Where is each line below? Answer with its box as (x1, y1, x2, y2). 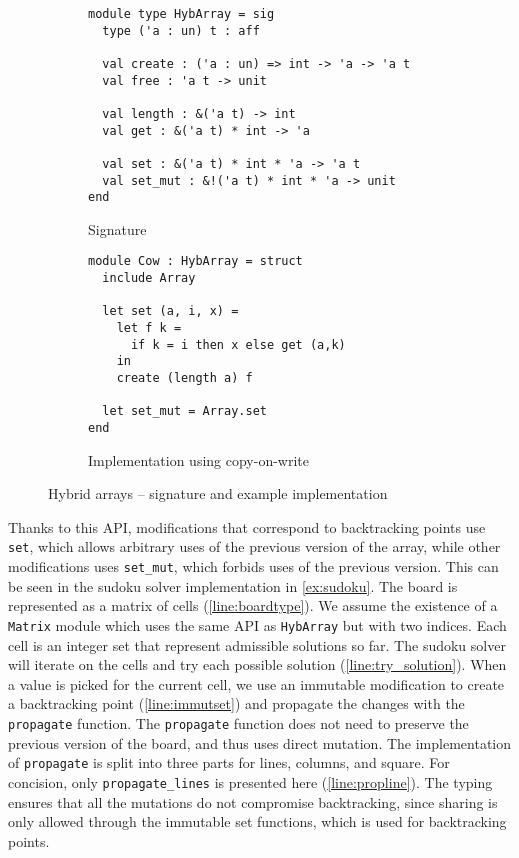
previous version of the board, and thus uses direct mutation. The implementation (8, 732, 512, 753)
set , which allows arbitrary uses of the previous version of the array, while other (8, 536, 501, 557)
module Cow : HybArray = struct (88, 254, 303, 269)
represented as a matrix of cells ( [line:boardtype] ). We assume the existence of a (8, 595, 498, 616)
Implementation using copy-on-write (88, 449, 310, 470)
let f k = (116, 321, 182, 336)
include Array (102, 271, 196, 286)
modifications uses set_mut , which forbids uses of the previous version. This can (8, 556, 499, 577)
